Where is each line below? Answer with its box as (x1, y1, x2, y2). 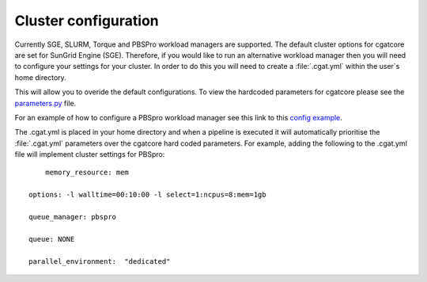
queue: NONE (28, 234, 75, 243)
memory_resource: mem (44, 168, 130, 177)
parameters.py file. (14, 98, 77, 108)
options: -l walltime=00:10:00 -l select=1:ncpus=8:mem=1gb (28, 190, 266, 200)
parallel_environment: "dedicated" (28, 257, 171, 265)
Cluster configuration (14, 12, 159, 29)
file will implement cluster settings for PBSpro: (14, 150, 165, 159)
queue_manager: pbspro (28, 212, 117, 222)
